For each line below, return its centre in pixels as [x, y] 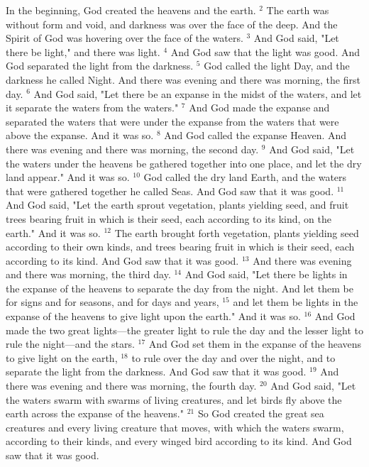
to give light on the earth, [62, 357]
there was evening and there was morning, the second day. [132, 149]
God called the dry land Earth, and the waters [245, 177]
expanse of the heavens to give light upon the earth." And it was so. [153, 316]
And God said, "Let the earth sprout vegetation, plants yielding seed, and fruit [177, 205]
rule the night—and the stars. [70, 344]
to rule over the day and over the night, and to [233, 357]
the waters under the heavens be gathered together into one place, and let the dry [184, 163]
